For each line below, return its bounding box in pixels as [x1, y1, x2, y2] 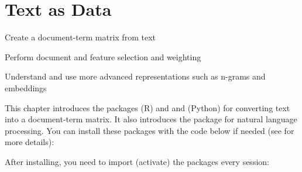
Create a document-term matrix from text [5, 31, 156, 43]
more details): [5, 136, 54, 148]
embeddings [5, 81, 47, 94]
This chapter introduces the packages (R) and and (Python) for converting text [5, 101, 290, 113]
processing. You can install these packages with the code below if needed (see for [5, 124, 294, 136]
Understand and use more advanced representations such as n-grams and [5, 70, 266, 82]
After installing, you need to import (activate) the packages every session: [5, 155, 269, 167]
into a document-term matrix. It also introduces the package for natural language [5, 113, 297, 125]
